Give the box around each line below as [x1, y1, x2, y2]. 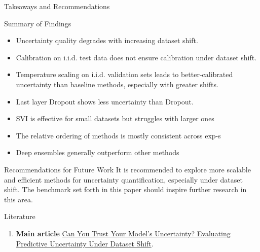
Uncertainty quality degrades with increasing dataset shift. [16, 35, 198, 46]
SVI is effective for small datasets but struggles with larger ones [16, 113, 214, 124]
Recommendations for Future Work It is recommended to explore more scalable [4, 164, 251, 174]
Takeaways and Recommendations [4, 1, 110, 11]
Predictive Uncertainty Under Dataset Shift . [16, 238, 154, 248]
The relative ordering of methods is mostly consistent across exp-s [16, 130, 221, 140]
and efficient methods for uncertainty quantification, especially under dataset [4, 174, 243, 185]
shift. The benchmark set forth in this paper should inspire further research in [4, 184, 247, 195]
